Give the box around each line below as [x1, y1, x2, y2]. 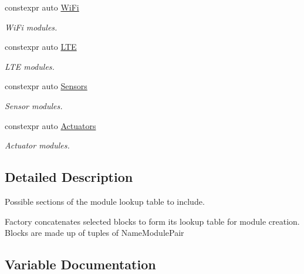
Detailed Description [5, 168, 133, 186]
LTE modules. [5, 60, 55, 72]
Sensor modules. [5, 99, 63, 111]
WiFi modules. [5, 21, 58, 33]
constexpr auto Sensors [5, 80, 87, 92]
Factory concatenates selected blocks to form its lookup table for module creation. [5, 215, 300, 227]
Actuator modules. [5, 139, 70, 151]
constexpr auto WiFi [5, 1, 79, 13]
